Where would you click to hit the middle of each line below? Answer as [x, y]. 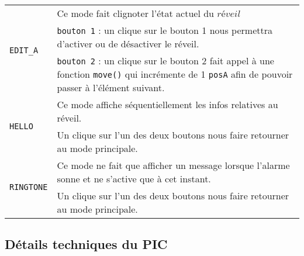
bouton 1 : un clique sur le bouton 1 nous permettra [165, 30]
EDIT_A [24, 50]
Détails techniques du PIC [86, 244]
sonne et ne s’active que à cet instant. [134, 179]
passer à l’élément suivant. [111, 87]
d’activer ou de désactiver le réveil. [128, 44]
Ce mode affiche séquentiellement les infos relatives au [167, 104]
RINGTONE [29, 187]
